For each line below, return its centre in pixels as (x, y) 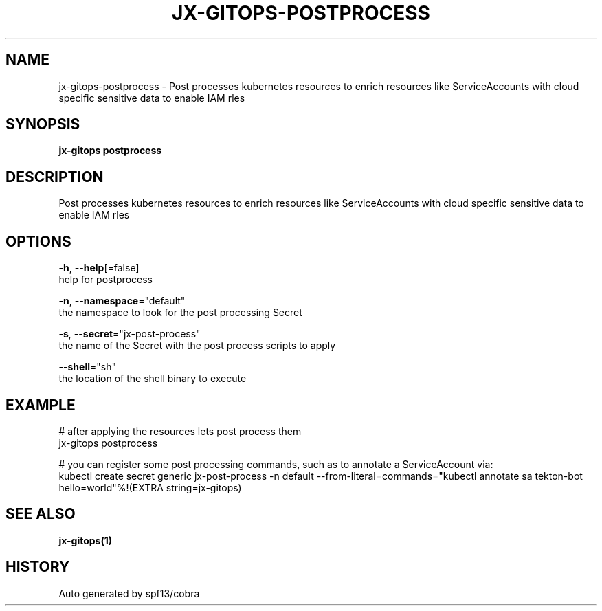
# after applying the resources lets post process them (180, 431)
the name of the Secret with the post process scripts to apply (197, 346)
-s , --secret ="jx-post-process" (130, 334)
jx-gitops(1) (86, 540)
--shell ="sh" (87, 367)
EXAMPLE (41, 405)
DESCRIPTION (55, 177)
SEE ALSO (41, 514)
